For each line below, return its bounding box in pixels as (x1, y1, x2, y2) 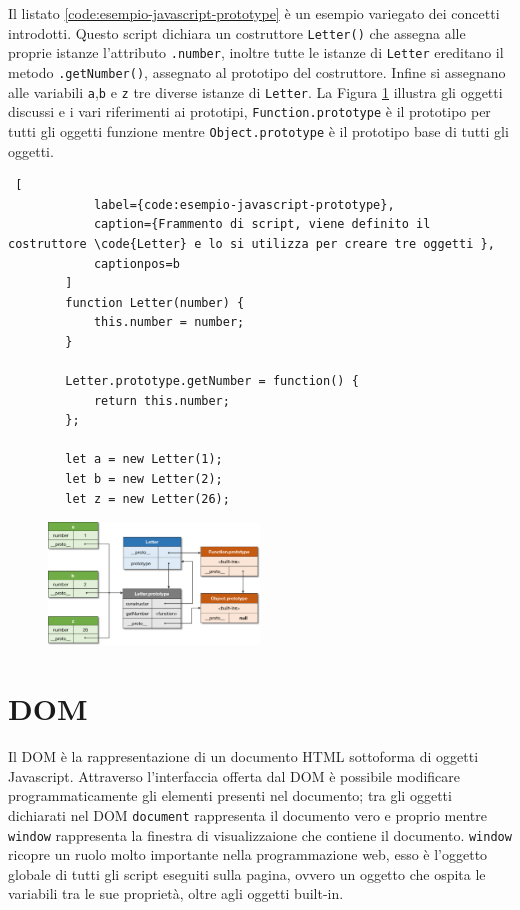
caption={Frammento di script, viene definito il (93, 217, 431, 232)
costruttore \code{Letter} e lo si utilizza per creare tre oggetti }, (8, 236, 495, 251)
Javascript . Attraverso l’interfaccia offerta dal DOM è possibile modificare (8, 765, 461, 786)
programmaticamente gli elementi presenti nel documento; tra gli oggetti (8, 785, 452, 806)
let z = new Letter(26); (65, 491, 230, 506)
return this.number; (93, 393, 230, 408)
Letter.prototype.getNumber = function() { (65, 374, 359, 389)
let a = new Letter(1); (65, 452, 223, 467)
